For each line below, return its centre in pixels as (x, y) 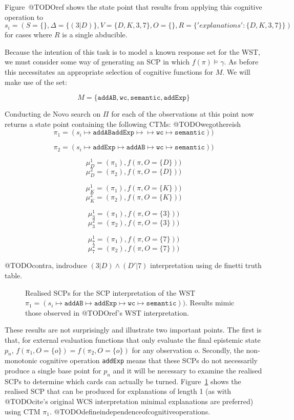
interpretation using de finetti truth (206, 265)
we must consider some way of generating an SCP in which (97, 62)
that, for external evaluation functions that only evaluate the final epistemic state (133, 339)
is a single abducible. (95, 35)
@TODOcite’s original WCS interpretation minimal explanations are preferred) (129, 401)
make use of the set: (36, 82)
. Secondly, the (221, 350)
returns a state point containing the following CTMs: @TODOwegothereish (123, 124)
